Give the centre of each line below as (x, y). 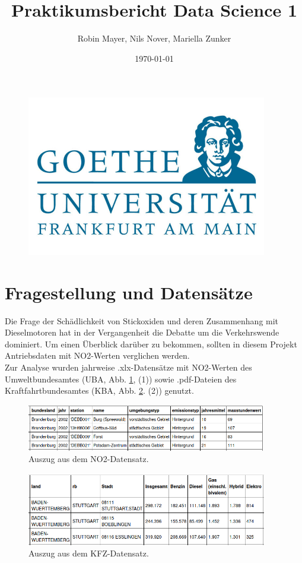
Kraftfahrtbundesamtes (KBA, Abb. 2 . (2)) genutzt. (99, 390)
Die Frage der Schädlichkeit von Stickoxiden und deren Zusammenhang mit (142, 320)
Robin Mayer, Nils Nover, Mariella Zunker (154, 38)
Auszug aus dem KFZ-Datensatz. (89, 553)
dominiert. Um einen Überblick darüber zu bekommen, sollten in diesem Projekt (151, 344)
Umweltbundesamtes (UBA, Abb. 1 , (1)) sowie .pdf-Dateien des (121, 379)
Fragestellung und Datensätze (129, 292)
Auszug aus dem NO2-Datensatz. (89, 459)
